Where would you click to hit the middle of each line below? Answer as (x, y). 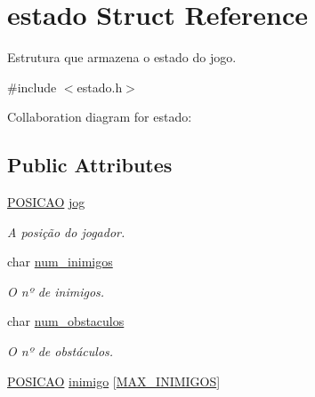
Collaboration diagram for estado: (100, 117)
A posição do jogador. (66, 231)
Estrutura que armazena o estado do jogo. (122, 57)
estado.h (100, 87)
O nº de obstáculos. (61, 351)
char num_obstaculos (66, 321)
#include (32, 87)
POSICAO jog (46, 202)
